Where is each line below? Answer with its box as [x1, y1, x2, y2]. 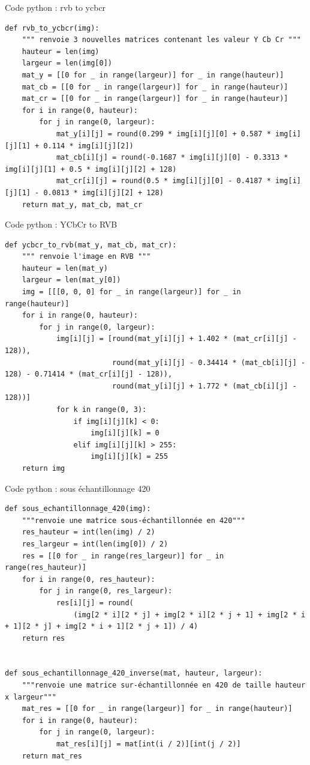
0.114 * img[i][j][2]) [43, 141, 134, 150]
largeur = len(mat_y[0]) [22, 276, 121, 285]
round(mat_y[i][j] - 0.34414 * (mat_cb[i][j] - [112, 358, 306, 367]
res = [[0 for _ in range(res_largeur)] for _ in [22, 551, 224, 560]
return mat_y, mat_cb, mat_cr [22, 200, 143, 209]
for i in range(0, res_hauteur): [22, 575, 155, 584]
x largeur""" [5, 692, 56, 701]
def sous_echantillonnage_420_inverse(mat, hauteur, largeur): [5, 669, 263, 678]
